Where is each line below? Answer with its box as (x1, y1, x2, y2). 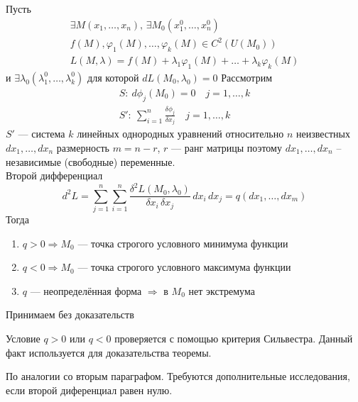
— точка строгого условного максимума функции (77, 259, 291, 274)
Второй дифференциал (6, 168, 103, 183)
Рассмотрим (221, 69, 272, 84)
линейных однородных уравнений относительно (77, 126, 284, 141)
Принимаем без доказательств (6, 307, 134, 322)
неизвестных (295, 126, 350, 141)
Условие (6, 331, 40, 346)
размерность (56, 140, 109, 155)
